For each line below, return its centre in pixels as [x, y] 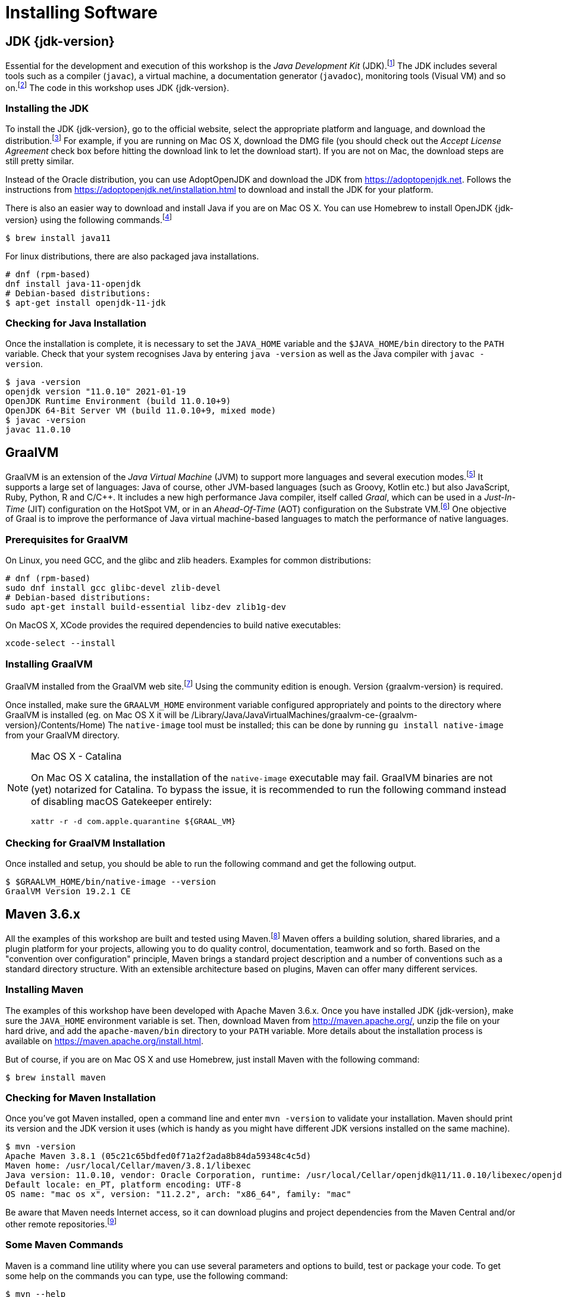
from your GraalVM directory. [63, 735]
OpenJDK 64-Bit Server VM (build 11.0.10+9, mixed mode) [141, 411]
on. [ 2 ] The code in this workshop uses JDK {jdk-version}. [117, 87]
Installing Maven [45, 990]
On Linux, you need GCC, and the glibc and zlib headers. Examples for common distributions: [188, 560]
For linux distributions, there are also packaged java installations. [132, 256]
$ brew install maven [56, 1077]
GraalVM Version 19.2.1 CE [68, 892]
